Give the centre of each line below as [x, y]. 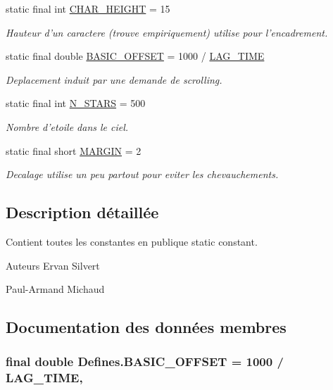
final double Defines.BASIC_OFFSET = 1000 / [145, 361]
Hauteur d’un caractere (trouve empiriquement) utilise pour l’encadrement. [167, 32]
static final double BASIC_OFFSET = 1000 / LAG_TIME [135, 56]
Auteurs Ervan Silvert [53, 265]
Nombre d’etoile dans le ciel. [67, 126]
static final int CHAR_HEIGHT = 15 [88, 8]
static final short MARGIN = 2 [74, 150]
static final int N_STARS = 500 [76, 103]
